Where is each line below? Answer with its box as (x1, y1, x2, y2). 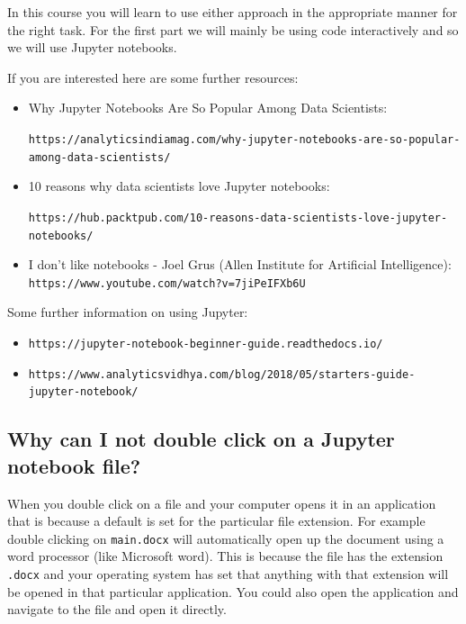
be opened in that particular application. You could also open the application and (7, 582, 459, 601)
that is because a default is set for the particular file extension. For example (7, 511, 426, 530)
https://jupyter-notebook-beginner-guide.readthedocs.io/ (28, 338, 383, 351)
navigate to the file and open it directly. (7, 600, 227, 619)
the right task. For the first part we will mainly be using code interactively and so (7, 20, 459, 39)
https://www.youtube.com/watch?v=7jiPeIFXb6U (28, 276, 306, 290)
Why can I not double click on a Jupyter (7, 425, 395, 453)
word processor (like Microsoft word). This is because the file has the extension (7, 547, 444, 565)
